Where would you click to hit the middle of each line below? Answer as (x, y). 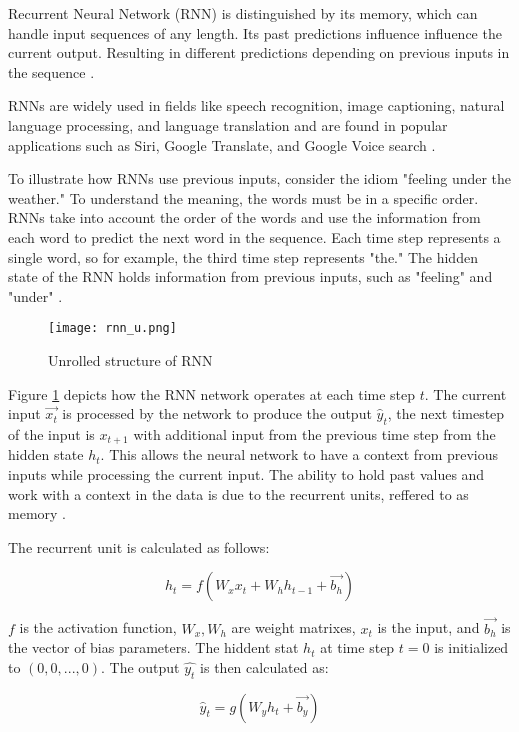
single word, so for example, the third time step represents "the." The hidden (243, 256)
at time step (357, 647)
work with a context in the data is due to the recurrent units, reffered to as (238, 493)
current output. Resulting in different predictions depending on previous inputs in (259, 52)
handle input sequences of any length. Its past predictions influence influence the (255, 32)
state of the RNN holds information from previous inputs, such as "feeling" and (250, 276)
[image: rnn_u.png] (112, 328)
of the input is (51, 433)
